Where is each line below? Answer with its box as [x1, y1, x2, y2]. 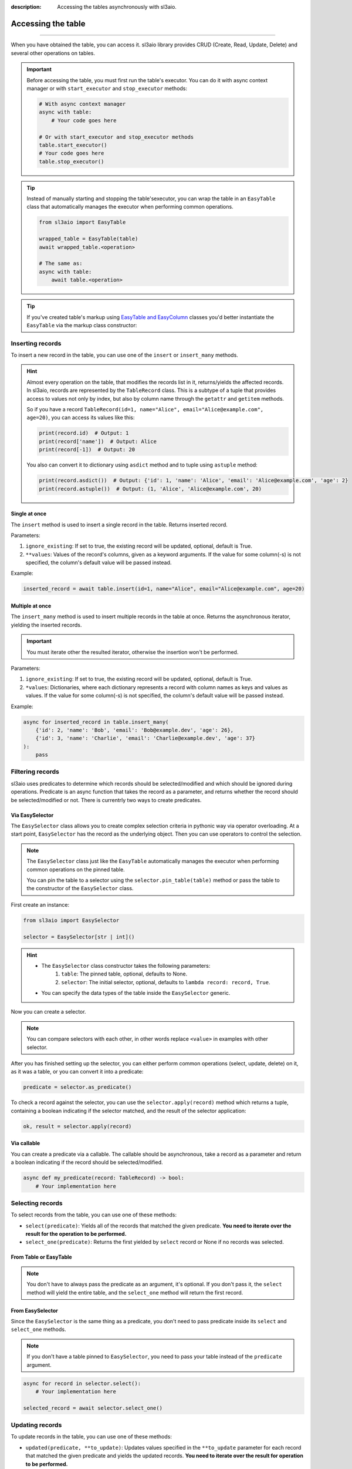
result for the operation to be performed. [25, 1230, 127, 1237]
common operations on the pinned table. [26, 866, 126, 873]
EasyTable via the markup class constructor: [26, 321, 137, 328]
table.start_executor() [39, 142, 108, 148]
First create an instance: [11, 901, 70, 908]
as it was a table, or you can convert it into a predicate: [11, 1068, 144, 1075]
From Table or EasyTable [11, 1253, 73, 1260]
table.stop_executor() [39, 158, 104, 165]
